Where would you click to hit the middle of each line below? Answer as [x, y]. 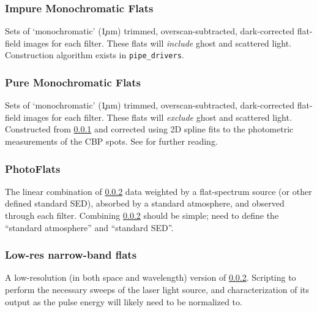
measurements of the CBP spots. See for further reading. [111, 141]
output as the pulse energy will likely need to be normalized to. [124, 301]
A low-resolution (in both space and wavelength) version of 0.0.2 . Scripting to [151, 277]
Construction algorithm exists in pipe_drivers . [95, 55]
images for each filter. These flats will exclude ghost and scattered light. [158, 117]
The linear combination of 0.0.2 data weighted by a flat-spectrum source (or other [158, 191]
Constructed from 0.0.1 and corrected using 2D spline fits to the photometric [149, 129]
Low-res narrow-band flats [71, 255]
